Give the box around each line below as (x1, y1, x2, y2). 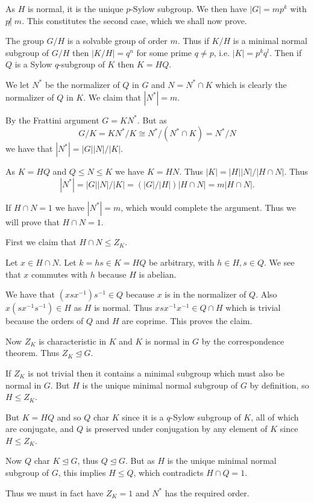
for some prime (136, 46, 192, 58)
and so (57, 410, 81, 423)
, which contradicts (133, 466, 204, 479)
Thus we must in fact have (5, 486, 104, 499)
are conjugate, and (5, 422, 74, 435)
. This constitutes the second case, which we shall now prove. (22, 14, 247, 27)
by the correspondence (201, 334, 284, 347)
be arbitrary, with (148, 255, 215, 268)
